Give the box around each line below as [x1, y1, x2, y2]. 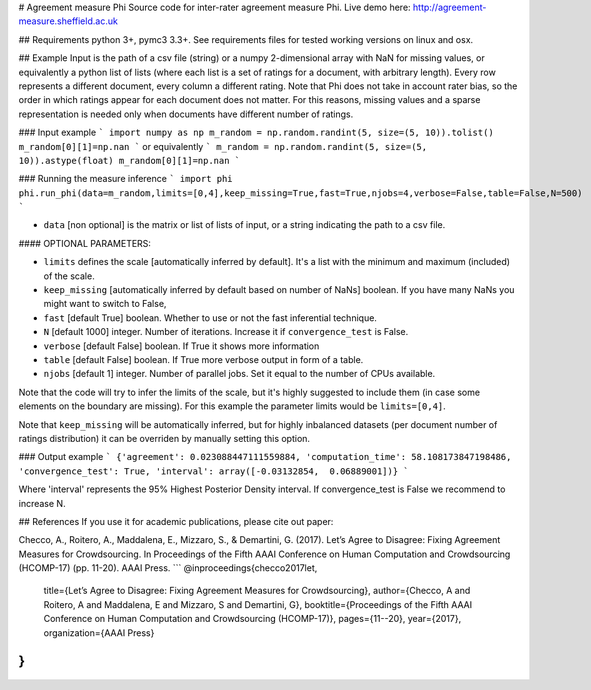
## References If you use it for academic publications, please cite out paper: [18, 515, 334, 527]
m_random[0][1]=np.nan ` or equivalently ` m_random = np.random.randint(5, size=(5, [18, 140, 428, 152]
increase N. [18, 497, 66, 509]
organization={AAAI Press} [43, 626, 155, 639]
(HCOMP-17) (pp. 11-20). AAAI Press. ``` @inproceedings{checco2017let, [18, 562, 318, 574]
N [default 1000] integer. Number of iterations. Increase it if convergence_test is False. [43, 326, 409, 338]
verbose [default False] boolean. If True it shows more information [43, 340, 320, 352]
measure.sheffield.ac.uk [18, 15, 119, 27]
